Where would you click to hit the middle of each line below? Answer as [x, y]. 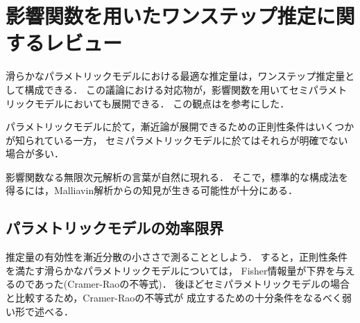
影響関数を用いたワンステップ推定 [161, 16]
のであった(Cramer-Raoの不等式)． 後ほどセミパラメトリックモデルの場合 [182, 284]
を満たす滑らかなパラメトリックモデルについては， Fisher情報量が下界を [171, 270]
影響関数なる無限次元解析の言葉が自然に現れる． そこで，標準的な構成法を [177, 176]
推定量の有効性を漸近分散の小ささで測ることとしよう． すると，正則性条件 [177, 257]
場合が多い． [35, 154]
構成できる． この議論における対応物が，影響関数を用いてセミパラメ [181, 89]
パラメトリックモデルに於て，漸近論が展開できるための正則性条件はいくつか [180, 126]
